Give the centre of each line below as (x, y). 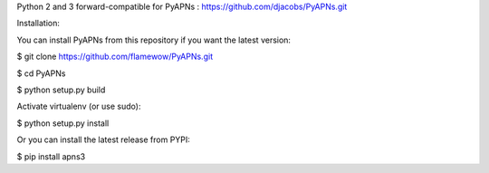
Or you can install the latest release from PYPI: (103, 139)
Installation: (38, 24)
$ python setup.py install (63, 123)
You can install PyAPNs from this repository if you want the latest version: (154, 40)
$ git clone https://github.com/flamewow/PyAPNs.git (115, 57)
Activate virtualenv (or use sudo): (79, 106)
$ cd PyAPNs (41, 73)
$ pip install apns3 (51, 156)
